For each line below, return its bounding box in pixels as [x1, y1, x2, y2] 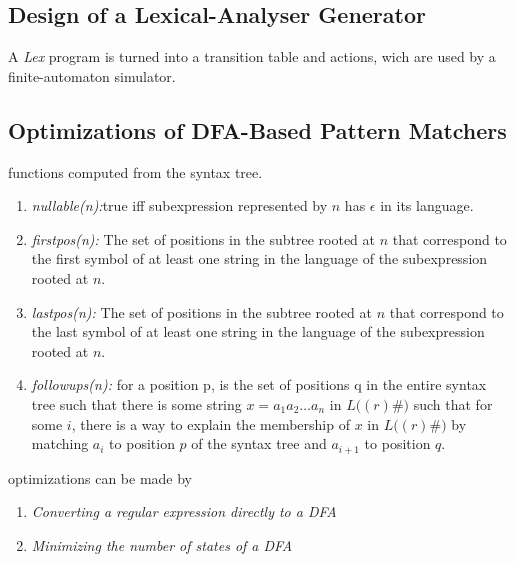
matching [31, 433, 89, 454]
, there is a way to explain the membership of [71, 413, 350, 434]
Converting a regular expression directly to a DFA [31, 501, 337, 522]
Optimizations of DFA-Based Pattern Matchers [8, 114, 507, 145]
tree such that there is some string [31, 393, 242, 414]
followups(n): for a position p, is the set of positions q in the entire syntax [31, 374, 487, 395]
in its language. [380, 195, 474, 216]
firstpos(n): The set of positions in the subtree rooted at [31, 228, 375, 249]
